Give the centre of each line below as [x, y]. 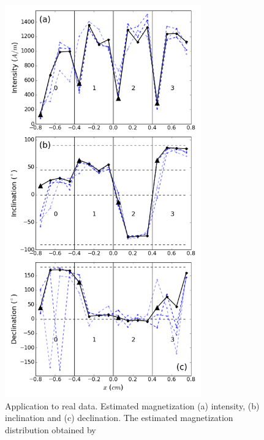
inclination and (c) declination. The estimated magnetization [119, 418]
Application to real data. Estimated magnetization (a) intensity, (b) [132, 405]
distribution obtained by [51, 429]
